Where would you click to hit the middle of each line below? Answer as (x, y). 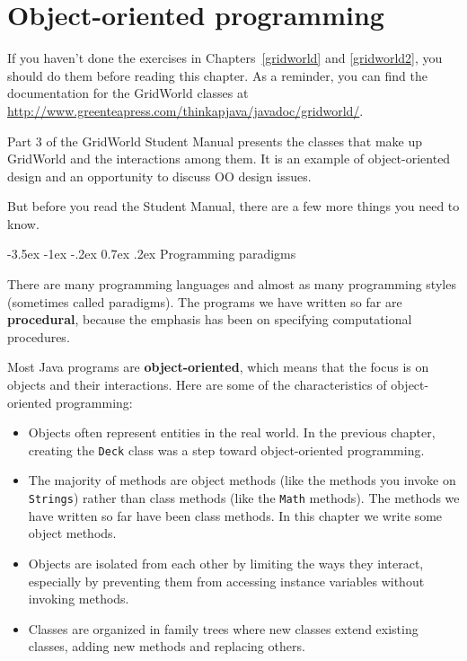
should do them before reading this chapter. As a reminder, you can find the (217, 75)
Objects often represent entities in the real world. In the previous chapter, (232, 432)
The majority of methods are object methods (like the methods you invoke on (242, 480)
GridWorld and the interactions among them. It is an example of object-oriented (229, 159)
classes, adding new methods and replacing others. (167, 646)
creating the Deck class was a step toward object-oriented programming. (226, 449)
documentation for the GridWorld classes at (128, 93)
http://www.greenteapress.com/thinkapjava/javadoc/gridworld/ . (185, 110)
